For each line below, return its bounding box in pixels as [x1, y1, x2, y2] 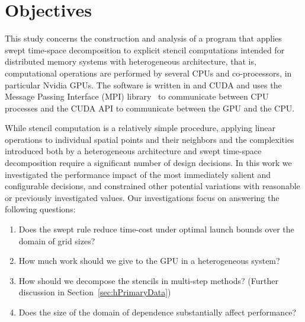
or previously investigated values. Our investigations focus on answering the [5, 191, 280, 203]
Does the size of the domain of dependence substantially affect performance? [18, 306, 297, 318]
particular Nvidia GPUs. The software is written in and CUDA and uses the [5, 78, 282, 91]
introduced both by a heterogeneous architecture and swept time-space [5, 145, 262, 157]
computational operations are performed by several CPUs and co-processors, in [5, 66, 292, 79]
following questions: [5, 203, 76, 215]
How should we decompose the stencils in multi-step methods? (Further [18, 274, 278, 286]
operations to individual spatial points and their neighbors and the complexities [5, 133, 294, 145]
